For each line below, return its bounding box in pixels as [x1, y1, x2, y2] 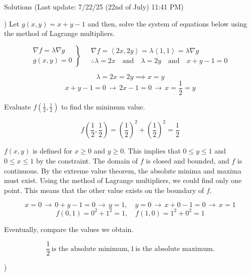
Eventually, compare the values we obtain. [4, 223, 134, 234]
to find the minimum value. [61, 101, 145, 111]
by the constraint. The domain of [36, 155, 138, 165]
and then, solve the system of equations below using [87, 18, 247, 28]
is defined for [33, 145, 73, 156]
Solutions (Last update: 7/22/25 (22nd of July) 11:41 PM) [4, 1, 184, 11]
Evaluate [4, 101, 31, 111]
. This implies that [123, 145, 181, 156]
